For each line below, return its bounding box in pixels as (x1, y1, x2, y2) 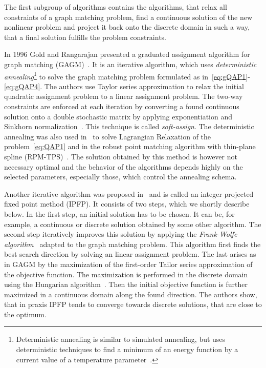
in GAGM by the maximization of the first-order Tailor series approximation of (4, 258, 253, 269)
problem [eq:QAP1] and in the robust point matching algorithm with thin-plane (4, 141, 256, 152)
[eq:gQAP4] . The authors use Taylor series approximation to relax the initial (4, 80, 244, 91)
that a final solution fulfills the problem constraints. (4, 31, 166, 42)
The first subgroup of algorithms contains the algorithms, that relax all (4, 2, 227, 12)
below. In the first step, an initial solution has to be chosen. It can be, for (4, 208, 235, 219)
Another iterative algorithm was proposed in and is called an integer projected (4, 188, 254, 199)
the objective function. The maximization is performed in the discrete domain (4, 269, 248, 279)
